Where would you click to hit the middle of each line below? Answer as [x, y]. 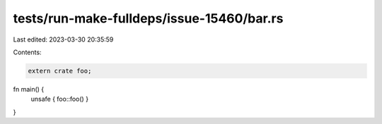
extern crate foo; [60, 71]
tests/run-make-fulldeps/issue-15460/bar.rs [148, 18]
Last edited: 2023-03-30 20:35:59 [63, 39]
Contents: [27, 52]
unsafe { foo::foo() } [59, 99]
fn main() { [29, 89]
